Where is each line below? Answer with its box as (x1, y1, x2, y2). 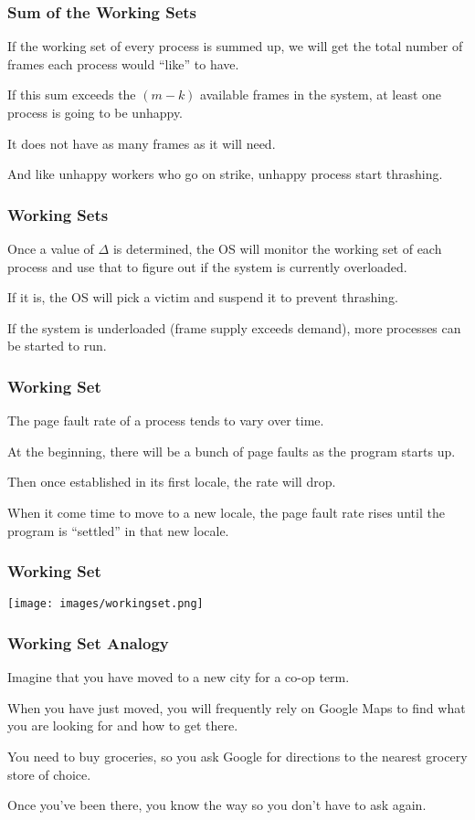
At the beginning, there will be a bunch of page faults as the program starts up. (7, 441, 456, 460)
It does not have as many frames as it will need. (7, 133, 276, 152)
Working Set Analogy (7, 631, 169, 654)
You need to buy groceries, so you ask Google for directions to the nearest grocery (7, 747, 468, 766)
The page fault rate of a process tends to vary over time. (7, 411, 324, 430)
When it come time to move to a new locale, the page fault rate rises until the (7, 502, 445, 521)
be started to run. (7, 336, 107, 355)
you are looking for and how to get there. (7, 716, 238, 735)
